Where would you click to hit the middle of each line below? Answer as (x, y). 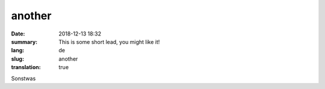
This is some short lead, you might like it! (109, 41)
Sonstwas (23, 78)
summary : (24, 41)
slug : (17, 59)
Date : (18, 34)
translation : (26, 67)
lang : (18, 51)
